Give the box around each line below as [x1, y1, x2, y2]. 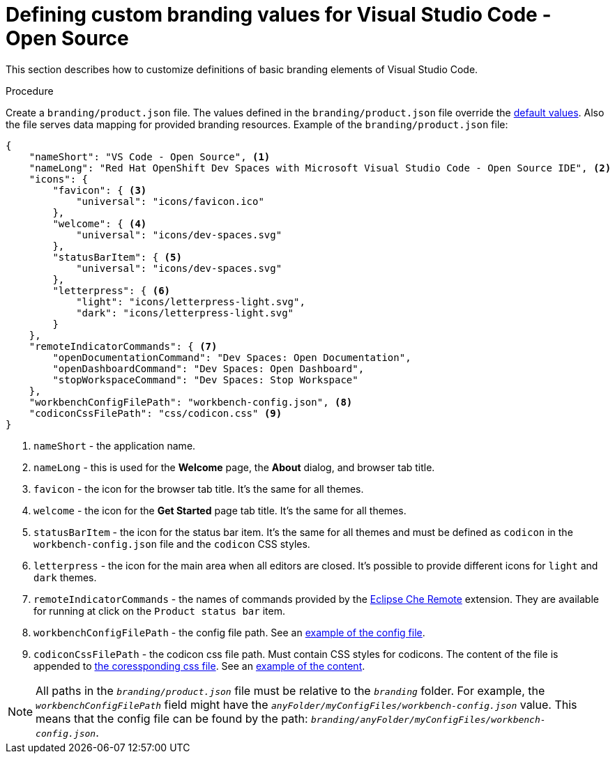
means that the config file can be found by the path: [36, 711, 308, 726]
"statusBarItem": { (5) [52, 251, 182, 263]
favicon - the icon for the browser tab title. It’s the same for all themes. [33, 482, 364, 495]
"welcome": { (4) [52, 217, 147, 229]
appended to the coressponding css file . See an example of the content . [33, 659, 365, 672]
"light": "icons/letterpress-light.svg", [76, 296, 305, 307]
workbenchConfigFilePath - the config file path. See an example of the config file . [33, 626, 425, 638]
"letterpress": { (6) [52, 284, 171, 296]
